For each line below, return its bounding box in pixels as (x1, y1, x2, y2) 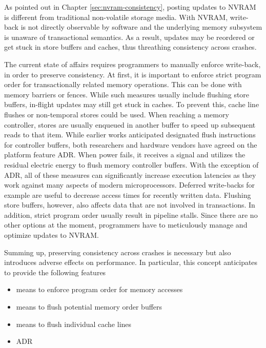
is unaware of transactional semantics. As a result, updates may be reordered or (4, 31, 255, 42)
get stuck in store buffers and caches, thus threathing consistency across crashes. (4, 42, 257, 52)
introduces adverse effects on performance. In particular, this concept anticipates (4, 257, 258, 268)
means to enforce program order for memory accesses (16, 284, 183, 295)
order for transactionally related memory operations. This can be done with (4, 79, 242, 90)
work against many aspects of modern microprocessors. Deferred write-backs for (4, 179, 255, 190)
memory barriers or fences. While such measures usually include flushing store (4, 89, 250, 99)
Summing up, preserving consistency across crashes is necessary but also (4, 247, 231, 257)
